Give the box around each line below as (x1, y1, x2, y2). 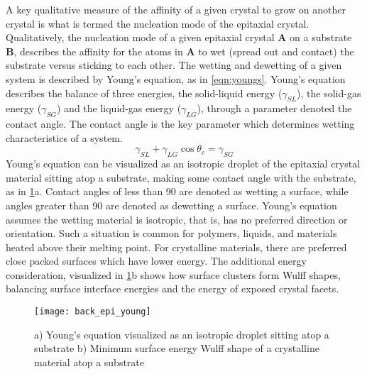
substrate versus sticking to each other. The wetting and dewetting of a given (6, 57, 342, 72)
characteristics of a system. (6, 130, 123, 145)
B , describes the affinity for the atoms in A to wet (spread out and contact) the (6, 43, 354, 58)
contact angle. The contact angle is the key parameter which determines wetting (6, 116, 355, 131)
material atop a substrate (34, 354, 145, 369)
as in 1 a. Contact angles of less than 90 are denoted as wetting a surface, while (6, 184, 349, 199)
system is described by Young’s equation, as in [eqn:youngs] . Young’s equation (6, 71, 346, 86)
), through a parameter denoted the (197, 101, 352, 116)
